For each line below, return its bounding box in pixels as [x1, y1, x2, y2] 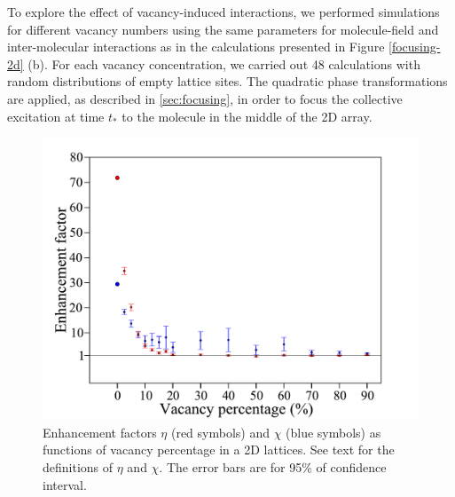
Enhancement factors [43, 422, 157, 441]
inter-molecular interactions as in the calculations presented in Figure [7, 37, 385, 56]
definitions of [43, 457, 114, 476]
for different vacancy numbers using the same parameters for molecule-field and [7, 20, 439, 38]
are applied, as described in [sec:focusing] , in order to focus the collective [7, 89, 403, 107]
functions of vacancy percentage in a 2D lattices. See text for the [43, 440, 395, 459]
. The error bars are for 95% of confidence [159, 457, 387, 476]
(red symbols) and [170, 422, 270, 441]
